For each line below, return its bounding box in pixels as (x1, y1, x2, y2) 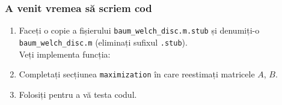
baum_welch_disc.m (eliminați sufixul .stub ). (19, 35, 188, 48)
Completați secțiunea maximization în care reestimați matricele (19, 68, 255, 80)
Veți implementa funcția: (19, 47, 111, 60)
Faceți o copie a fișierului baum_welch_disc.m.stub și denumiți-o (19, 24, 260, 37)
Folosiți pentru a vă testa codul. (19, 88, 137, 100)
